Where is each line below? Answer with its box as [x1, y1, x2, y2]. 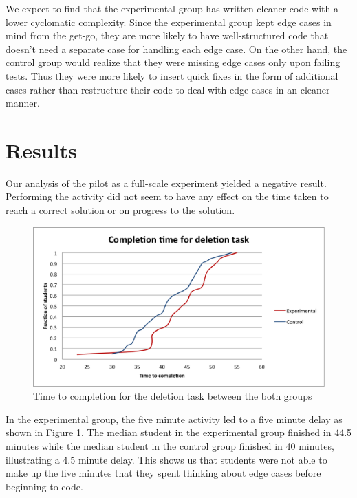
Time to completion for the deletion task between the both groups [33, 389, 312, 403]
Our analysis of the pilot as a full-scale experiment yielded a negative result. [6, 175, 327, 190]
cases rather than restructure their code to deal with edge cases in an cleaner [6, 82, 330, 96]
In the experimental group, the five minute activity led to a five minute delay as [6, 411, 343, 426]
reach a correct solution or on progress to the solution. [6, 203, 235, 217]
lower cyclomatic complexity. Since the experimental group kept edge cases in [6, 14, 332, 29]
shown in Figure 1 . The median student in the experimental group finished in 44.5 [6, 425, 352, 440]
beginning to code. [6, 479, 83, 493]
